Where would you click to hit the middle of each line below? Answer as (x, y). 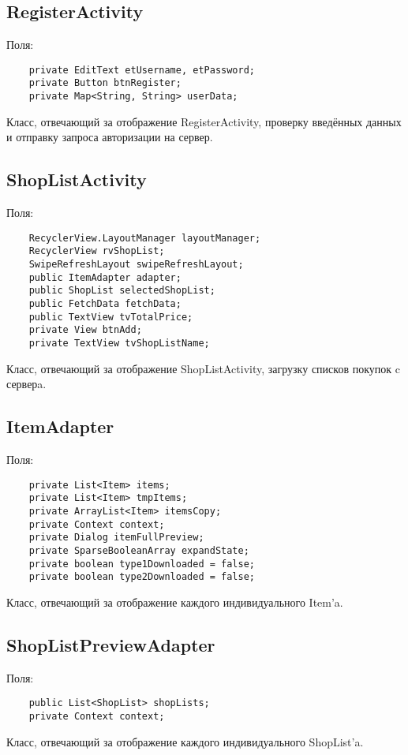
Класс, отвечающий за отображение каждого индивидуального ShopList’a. (185, 741)
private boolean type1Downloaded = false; (142, 564)
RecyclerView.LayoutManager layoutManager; (145, 238)
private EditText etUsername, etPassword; (142, 70)
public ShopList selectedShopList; (122, 291)
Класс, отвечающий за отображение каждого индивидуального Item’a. (175, 602)
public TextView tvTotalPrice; (111, 317)
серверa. (26, 384)
